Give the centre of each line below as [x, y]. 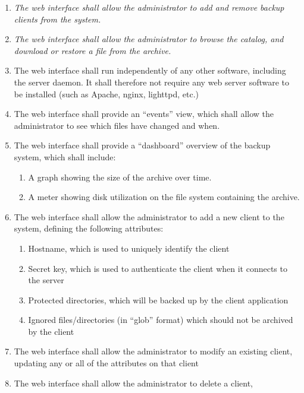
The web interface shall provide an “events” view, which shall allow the [144, 114]
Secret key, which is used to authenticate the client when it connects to [158, 268]
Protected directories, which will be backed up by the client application [158, 299]
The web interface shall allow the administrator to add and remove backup [149, 7]
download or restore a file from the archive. [93, 50]
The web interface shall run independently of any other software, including [150, 70]
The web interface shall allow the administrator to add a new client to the [149, 216]
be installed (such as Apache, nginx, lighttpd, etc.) [106, 94]
